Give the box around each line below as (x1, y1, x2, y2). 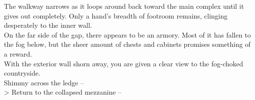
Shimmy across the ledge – (4, 77, 84, 87)
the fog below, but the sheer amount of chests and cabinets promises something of (4, 39, 251, 49)
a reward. (4, 48, 32, 59)
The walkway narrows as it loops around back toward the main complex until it (4, 1, 244, 11)
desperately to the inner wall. (4, 20, 92, 30)
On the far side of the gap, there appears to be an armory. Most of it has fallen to (4, 29, 251, 40)
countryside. (4, 68, 41, 78)
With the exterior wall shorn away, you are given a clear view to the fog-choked (4, 58, 243, 68)
